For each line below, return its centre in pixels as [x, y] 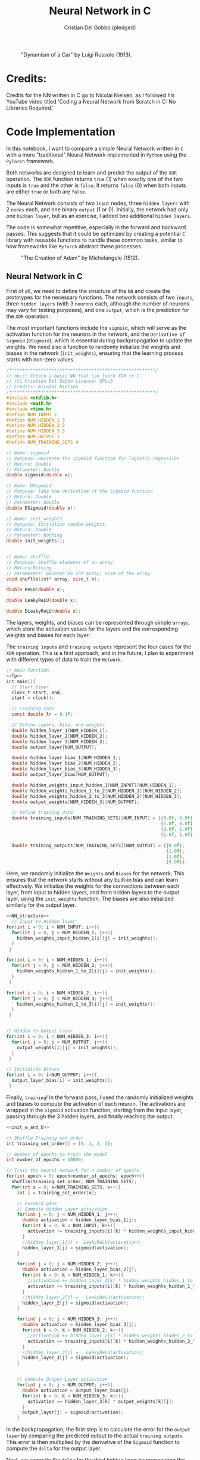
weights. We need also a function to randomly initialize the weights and [93, 347]
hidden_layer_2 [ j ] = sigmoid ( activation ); [75, 1303]
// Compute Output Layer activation [62, 1380]
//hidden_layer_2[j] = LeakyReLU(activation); [83, 1297]
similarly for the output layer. [41, 905]
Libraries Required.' [30, 108]
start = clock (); [33, 698]
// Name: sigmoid [28, 453]
